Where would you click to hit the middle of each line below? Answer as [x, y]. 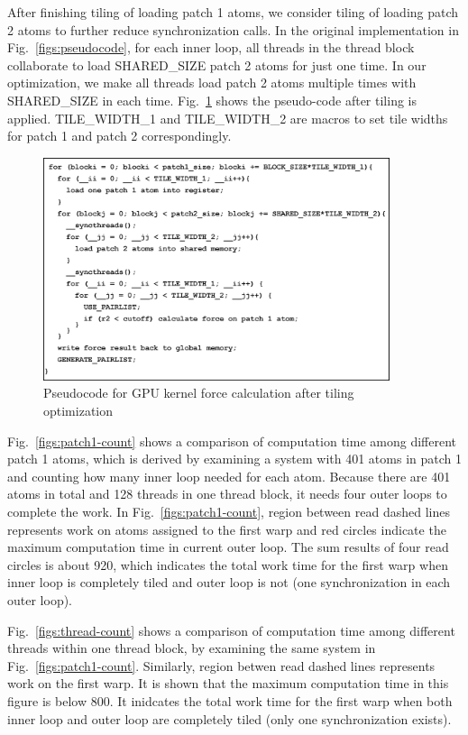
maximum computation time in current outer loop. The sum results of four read [228, 547]
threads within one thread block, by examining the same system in [192, 648]
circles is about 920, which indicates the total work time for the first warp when [228, 564]
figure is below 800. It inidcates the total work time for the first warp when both [230, 700]
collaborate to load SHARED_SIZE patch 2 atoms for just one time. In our [217, 64]
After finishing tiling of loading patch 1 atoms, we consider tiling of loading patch [233, 12]
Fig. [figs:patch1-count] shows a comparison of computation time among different [232, 441]
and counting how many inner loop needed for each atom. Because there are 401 [229, 476]
